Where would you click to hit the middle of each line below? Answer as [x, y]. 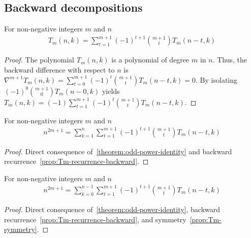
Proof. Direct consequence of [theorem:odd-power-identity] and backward [118, 151]
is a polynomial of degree [150, 60]
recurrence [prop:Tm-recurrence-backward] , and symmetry [95, 219]
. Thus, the [230, 60]
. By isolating [217, 79]
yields [111, 91]
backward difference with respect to [59, 69]
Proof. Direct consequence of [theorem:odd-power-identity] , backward [112, 209]
